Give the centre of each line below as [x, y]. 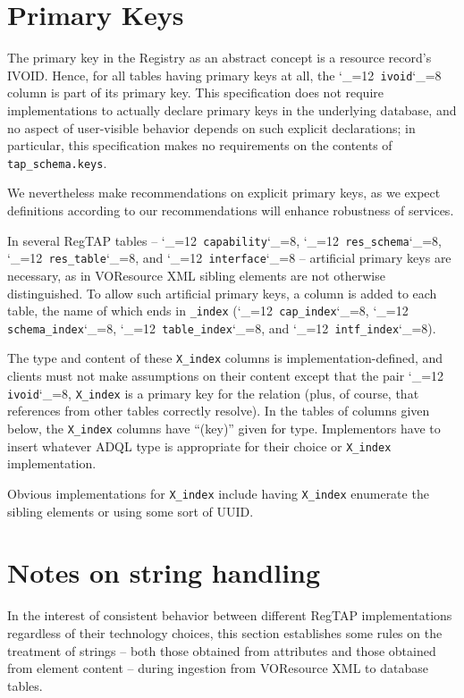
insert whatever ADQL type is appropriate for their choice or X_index [199, 446]
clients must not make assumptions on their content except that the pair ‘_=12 [226, 376]
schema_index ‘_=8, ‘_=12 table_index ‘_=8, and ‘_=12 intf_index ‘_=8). [222, 328]
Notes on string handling [164, 572]
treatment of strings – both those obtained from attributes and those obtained [222, 650]
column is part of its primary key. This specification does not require [195, 93]
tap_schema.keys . [57, 162]
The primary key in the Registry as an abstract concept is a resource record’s [219, 58]
